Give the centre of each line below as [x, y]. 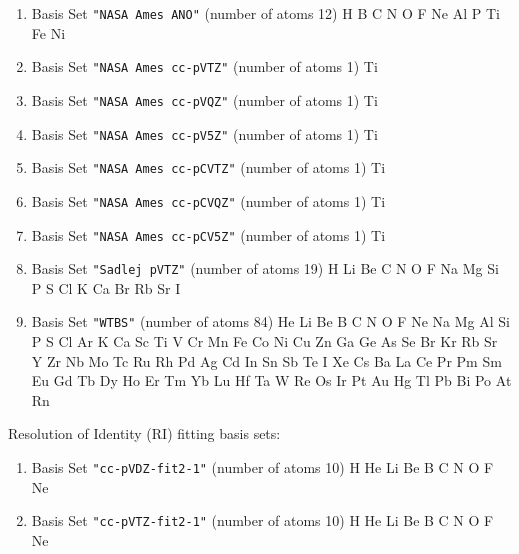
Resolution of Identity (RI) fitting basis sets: [144, 433]
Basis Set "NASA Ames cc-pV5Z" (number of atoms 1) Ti [204, 133]
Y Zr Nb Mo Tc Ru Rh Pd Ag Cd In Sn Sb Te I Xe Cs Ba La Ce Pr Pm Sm [266, 360]
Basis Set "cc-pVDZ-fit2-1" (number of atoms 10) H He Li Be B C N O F [262, 467]
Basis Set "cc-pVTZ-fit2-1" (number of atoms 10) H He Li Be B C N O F [262, 520]
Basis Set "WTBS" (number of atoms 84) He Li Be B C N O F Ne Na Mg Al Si [270, 321]
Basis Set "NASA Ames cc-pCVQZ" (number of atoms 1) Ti [208, 200]
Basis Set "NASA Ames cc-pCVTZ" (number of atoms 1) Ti [208, 167]
